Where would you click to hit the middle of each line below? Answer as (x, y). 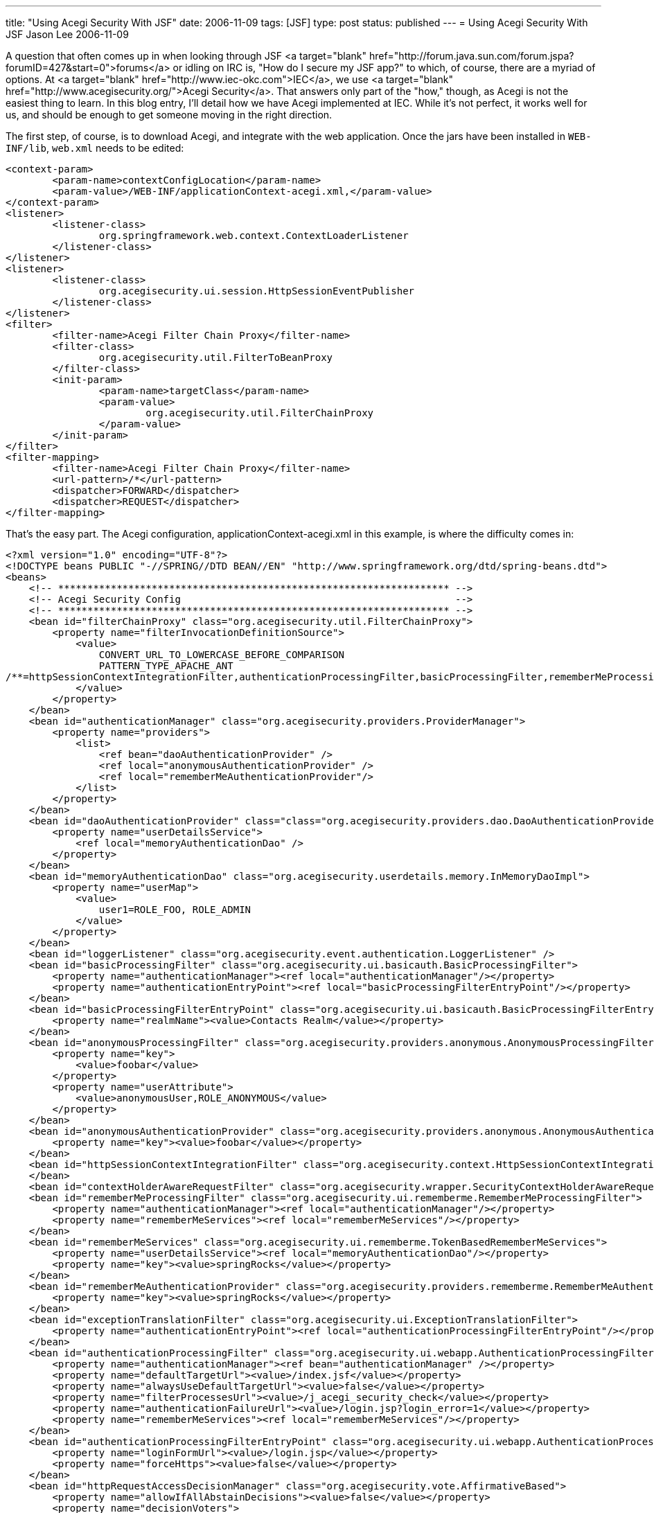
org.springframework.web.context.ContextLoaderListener (254, 236)
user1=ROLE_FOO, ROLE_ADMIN (175, 910)
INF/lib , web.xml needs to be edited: (95, 148)
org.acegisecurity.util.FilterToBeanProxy (216, 357)
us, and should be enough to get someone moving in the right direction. (169, 115)
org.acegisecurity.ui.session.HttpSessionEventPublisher (257, 291)
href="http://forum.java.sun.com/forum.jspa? (471, 56)
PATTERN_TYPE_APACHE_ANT (166, 666)
